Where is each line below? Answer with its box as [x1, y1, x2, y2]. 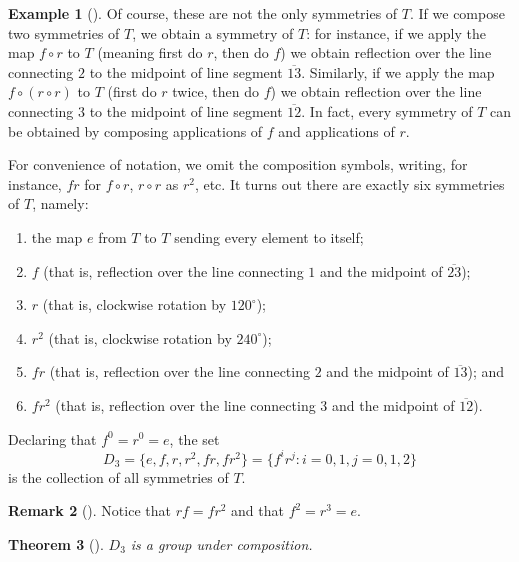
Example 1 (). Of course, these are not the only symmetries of [8, 3, 398, 23]
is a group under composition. [130, 533, 313, 554]
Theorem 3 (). [8, 533, 104, 554]
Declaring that [8, 428, 97, 449]
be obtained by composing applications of [8, 120, 263, 141]
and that [231, 500, 284, 521]
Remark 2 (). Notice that [8, 500, 171, 521]
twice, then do [172, 81, 260, 102]
